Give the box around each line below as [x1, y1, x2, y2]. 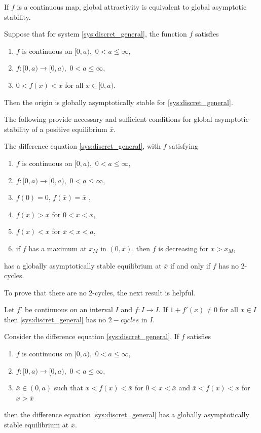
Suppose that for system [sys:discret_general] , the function [4, 28, 187, 39]
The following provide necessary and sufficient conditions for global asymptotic [4, 114, 249, 124]
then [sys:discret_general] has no [4, 314, 106, 324]
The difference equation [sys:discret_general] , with [4, 141, 161, 151]
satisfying [169, 141, 199, 151]
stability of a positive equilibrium [4, 123, 107, 134]
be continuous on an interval [24, 304, 113, 315]
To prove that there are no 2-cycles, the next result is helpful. [4, 287, 196, 297]
